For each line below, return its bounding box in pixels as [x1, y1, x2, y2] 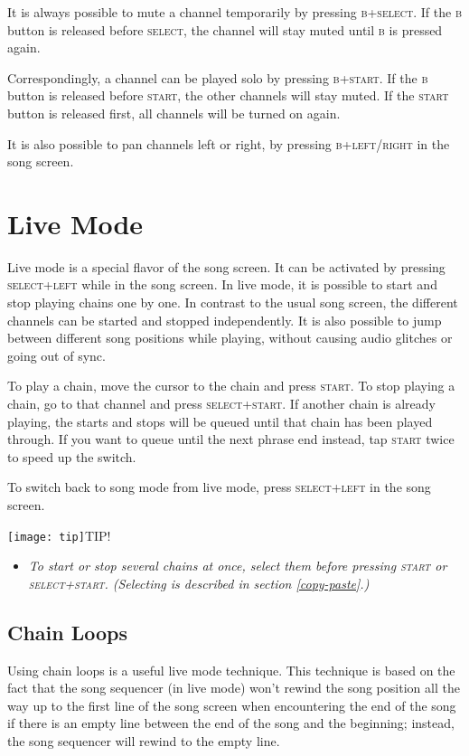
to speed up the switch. [7, 447, 136, 466]
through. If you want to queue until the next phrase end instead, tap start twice [7, 430, 455, 449]
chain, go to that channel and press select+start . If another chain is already [7, 394, 436, 413]
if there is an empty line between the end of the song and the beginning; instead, [7, 713, 455, 732]
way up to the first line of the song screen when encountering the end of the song [7, 695, 456, 714]
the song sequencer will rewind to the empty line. [7, 732, 280, 751]
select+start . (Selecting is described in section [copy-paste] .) [28, 573, 370, 592]
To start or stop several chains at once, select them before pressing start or [28, 556, 447, 575]
